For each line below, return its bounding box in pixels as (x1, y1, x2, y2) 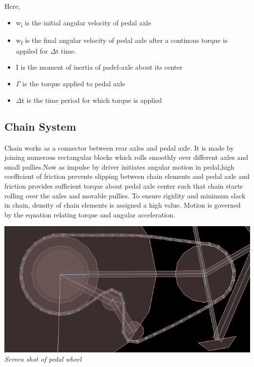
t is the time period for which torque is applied (21, 95, 162, 105)
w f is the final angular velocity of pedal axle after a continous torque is (16, 35, 228, 46)
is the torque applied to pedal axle (22, 78, 125, 89)
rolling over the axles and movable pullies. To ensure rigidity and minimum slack (4, 190, 246, 200)
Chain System (4, 118, 77, 134)
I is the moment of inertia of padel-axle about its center (16, 62, 183, 72)
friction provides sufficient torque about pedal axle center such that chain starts (4, 180, 243, 191)
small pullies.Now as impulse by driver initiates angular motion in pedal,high (4, 161, 234, 172)
